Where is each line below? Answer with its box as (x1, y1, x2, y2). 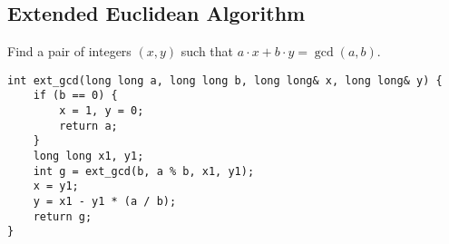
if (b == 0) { (33, 89, 118, 102)
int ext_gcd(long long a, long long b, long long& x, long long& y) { (7, 73, 443, 87)
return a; (59, 119, 118, 132)
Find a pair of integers (7, 42, 132, 61)
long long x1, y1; (33, 150, 144, 163)
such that (181, 42, 234, 61)
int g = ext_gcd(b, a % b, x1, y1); (33, 164, 255, 178)
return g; (33, 210, 93, 223)
